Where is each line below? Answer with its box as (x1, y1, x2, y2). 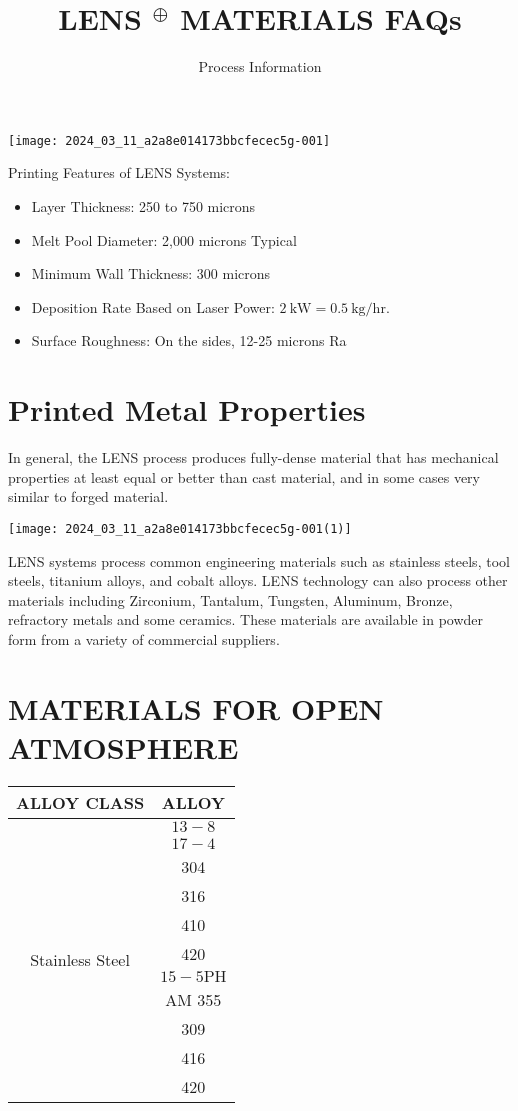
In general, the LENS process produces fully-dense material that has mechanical (8, 447, 499, 468)
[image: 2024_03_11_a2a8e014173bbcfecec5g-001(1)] (8, 521, 352, 536)
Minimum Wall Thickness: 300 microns (31, 263, 271, 284)
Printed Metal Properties (8, 389, 366, 430)
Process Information (198, 56, 322, 77)
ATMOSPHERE (8, 726, 239, 767)
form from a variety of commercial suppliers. (8, 628, 280, 649)
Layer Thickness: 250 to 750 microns (31, 195, 256, 216)
